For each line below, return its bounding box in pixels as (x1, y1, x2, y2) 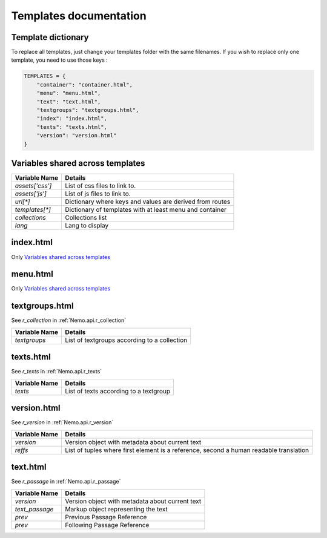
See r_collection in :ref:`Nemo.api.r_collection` (11, 317, 127, 324)
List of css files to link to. (65, 182, 136, 190)
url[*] (15, 197, 30, 206)
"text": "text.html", (36, 98, 101, 105)
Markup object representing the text (65, 505, 168, 513)
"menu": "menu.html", (36, 90, 101, 97)
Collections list (65, 214, 107, 222)
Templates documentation (11, 9, 147, 22)
